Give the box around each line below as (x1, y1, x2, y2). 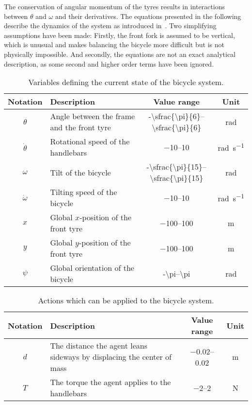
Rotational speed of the (50, 136, 130, 147)
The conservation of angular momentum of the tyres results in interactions (4, 1, 225, 11)
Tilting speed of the (50, 186, 117, 198)
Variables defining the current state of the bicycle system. (28, 76, 224, 88)
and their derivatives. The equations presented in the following (55, 11, 241, 21)
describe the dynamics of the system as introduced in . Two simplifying (4, 20, 217, 31)
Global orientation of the (50, 262, 134, 274)
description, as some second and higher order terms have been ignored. (4, 58, 214, 69)
